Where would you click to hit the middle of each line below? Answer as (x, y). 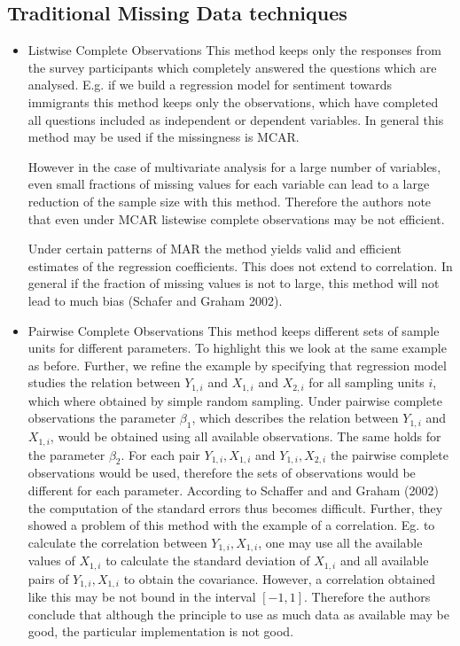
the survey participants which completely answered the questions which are (232, 67)
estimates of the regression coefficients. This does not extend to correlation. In (240, 265)
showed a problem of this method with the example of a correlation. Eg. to (231, 525)
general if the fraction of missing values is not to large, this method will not (234, 283)
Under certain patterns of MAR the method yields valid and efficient (215, 249)
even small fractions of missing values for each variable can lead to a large (229, 184)
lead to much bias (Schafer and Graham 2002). (155, 300)
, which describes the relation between (295, 418)
